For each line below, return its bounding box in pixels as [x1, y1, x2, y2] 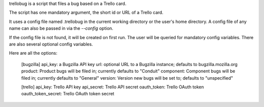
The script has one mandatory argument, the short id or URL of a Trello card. [9, 10, 164, 16]
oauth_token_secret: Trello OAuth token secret [21, 91, 114, 97]
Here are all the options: [9, 50, 58, 56]
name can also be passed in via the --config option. [9, 25, 113, 31]
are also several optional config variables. [9, 41, 93, 47]
